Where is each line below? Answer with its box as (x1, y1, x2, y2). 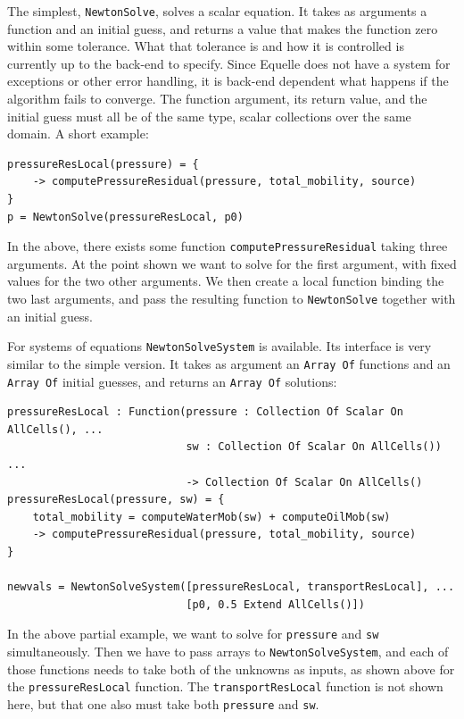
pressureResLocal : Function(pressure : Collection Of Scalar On (7, 405, 403, 419)
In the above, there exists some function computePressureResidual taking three (7, 237, 448, 255)
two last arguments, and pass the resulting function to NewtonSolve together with (7, 289, 456, 308)
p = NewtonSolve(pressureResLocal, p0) (7, 210, 244, 223)
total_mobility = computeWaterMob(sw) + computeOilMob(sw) (32, 510, 391, 523)
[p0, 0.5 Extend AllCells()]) (186, 598, 365, 611)
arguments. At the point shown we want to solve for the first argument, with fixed (7, 254, 457, 272)
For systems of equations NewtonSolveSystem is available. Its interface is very (7, 337, 432, 355)
